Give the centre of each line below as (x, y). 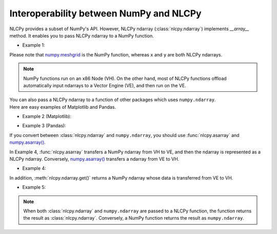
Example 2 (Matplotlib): (47, 116)
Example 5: (34, 187)
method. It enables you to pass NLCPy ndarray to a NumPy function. (82, 35)
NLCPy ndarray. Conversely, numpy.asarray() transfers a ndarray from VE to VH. (94, 159)
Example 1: (34, 45)
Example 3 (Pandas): (44, 126)
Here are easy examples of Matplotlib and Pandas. (63, 107)
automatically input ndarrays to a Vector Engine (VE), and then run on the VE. (105, 85)
